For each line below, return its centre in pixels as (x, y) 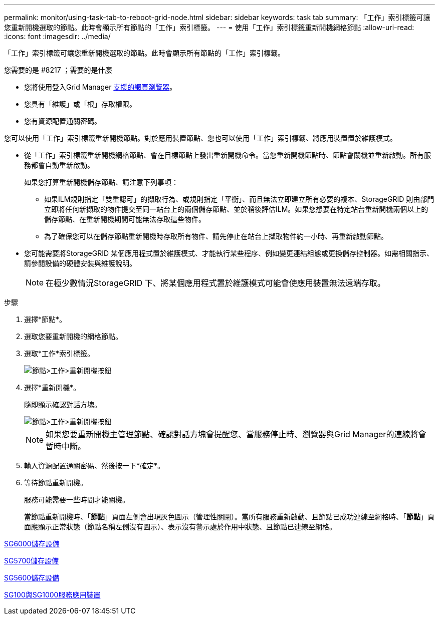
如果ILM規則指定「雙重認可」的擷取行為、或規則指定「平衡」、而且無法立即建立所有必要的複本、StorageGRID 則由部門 (239, 199)
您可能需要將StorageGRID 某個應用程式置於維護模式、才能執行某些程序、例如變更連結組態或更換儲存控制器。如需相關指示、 (229, 253)
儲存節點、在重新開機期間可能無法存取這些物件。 (125, 219)
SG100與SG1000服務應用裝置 (52, 595)
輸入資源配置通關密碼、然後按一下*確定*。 (94, 466)
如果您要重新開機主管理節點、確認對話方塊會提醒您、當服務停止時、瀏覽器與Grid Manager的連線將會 (236, 434)
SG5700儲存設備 (32, 561)
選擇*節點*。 (45, 319)
